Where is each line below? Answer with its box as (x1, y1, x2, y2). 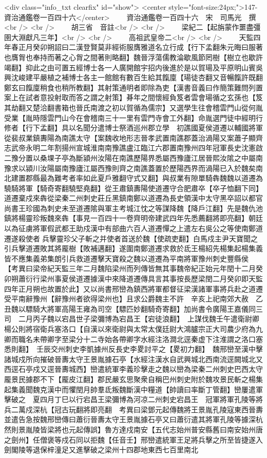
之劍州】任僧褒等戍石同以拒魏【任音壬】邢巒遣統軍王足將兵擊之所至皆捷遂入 (4, 434, 263, 445)
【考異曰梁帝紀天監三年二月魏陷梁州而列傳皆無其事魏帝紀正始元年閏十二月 (4, 263, 256, 274)
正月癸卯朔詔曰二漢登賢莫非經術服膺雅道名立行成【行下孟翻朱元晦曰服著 (18, 42, 263, 52)
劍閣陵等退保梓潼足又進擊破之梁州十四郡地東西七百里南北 (4, 444, 198, 455)
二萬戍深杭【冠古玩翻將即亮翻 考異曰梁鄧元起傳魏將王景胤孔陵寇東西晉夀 (11, 404, 263, 414)
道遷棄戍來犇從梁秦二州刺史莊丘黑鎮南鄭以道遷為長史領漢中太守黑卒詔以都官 (4, 193, 263, 203)
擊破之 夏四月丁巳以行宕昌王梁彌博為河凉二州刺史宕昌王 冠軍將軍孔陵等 (4, 394, 256, 405)
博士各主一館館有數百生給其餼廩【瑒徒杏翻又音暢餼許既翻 (68, 72, 263, 83)
